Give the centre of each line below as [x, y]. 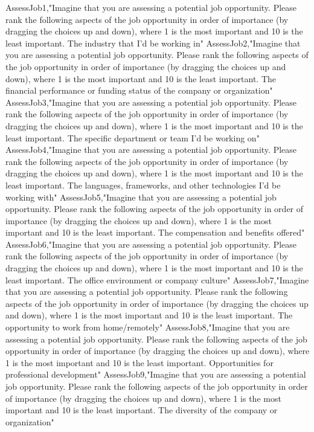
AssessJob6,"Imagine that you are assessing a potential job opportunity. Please [151, 244]
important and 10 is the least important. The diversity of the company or [142, 410]
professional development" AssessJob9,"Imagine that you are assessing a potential [156, 374]
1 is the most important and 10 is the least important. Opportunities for [139, 362]
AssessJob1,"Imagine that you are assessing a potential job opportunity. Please [151, 7]
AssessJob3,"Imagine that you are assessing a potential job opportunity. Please [151, 102]
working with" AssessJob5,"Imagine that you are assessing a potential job [141, 197]
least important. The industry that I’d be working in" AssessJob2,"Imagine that [153, 43]
